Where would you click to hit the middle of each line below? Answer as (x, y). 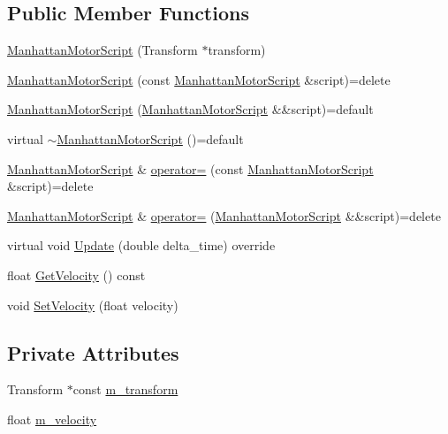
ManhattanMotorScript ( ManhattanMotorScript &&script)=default (190, 109)
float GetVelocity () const (76, 274)
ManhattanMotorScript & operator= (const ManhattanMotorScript (190, 168)
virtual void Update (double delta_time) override (141, 245)
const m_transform (125, 389)
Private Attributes (93, 352)
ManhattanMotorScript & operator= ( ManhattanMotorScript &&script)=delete (224, 215)
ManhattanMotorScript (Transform (103, 50)
